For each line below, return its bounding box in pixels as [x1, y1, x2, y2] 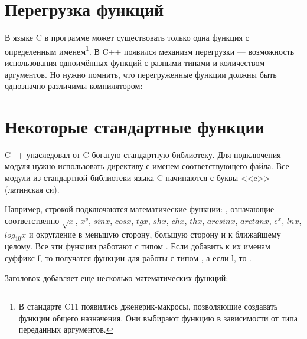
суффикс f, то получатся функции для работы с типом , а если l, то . [5, 252, 252, 264]
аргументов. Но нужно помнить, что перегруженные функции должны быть [5, 68, 277, 80]
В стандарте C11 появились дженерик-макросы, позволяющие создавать [18, 300, 278, 312]
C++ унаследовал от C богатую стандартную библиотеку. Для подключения [5, 148, 281, 160]
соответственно [5, 214, 60, 226]
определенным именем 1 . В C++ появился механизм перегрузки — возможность [5, 43, 295, 57]
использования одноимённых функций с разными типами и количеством [5, 56, 264, 68]
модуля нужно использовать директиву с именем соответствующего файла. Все [5, 160, 289, 172]
